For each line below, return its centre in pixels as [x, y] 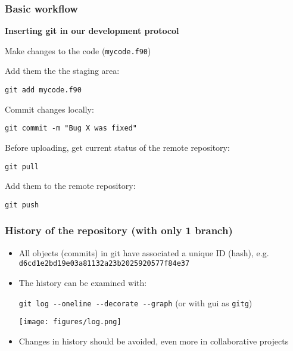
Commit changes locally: [49, 109]
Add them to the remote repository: [70, 186]
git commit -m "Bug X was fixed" [71, 128]
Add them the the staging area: [62, 71]
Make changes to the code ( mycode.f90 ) [78, 50]
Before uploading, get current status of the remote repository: [117, 147]
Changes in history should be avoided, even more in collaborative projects [154, 341]
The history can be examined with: [83, 282]
